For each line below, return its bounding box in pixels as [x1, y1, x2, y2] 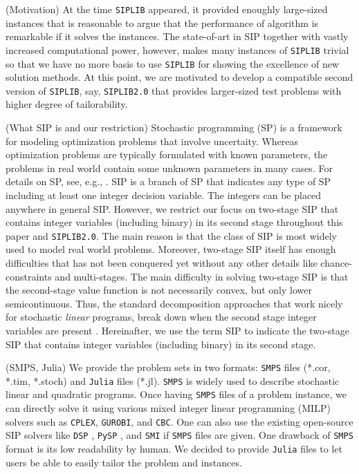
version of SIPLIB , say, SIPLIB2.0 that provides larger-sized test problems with [6, 83, 342, 97]
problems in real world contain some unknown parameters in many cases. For [6, 160, 333, 175]
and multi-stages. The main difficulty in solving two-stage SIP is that [55, 269, 349, 283]
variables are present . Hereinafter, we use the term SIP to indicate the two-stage [6, 323, 349, 337]
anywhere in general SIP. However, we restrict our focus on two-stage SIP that [6, 201, 339, 216]
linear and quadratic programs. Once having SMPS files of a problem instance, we [6, 387, 347, 401]
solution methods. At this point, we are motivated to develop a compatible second [6, 70, 353, 84]
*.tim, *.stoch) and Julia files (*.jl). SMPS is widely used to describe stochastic [6, 373, 340, 388]
